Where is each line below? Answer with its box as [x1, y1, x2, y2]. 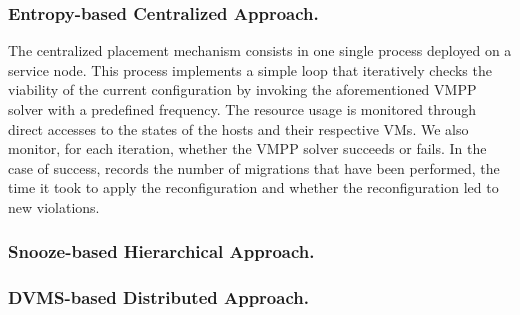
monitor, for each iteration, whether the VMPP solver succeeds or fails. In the [8, 138, 487, 159]
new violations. [8, 196, 100, 217]
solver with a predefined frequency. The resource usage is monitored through [8, 99, 477, 119]
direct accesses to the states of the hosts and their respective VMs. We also [8, 118, 469, 139]
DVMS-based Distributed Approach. [8, 285, 309, 310]
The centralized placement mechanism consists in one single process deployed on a [8, 40, 512, 61]
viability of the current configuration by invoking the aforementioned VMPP [8, 79, 477, 100]
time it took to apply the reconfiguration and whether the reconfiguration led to [8, 177, 499, 198]
